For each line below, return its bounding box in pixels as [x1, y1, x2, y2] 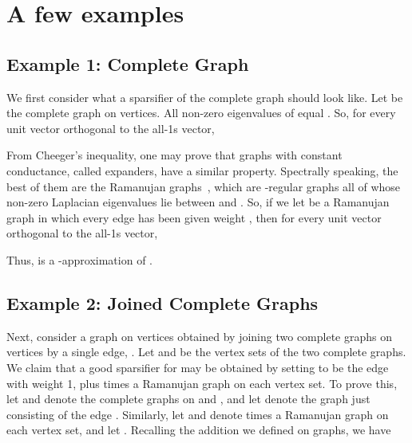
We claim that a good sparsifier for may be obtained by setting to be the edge [6, 359, 389, 375]
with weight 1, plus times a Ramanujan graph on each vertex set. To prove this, [6, 374, 398, 391]
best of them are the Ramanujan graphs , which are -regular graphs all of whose [6, 178, 401, 194]
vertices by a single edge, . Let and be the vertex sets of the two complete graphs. [6, 343, 406, 360]
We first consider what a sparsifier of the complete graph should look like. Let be [6, 88, 403, 105]
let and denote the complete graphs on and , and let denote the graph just [6, 390, 370, 407]
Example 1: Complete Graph [6, 51, 249, 76]
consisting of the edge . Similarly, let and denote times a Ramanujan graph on [6, 406, 389, 422]
